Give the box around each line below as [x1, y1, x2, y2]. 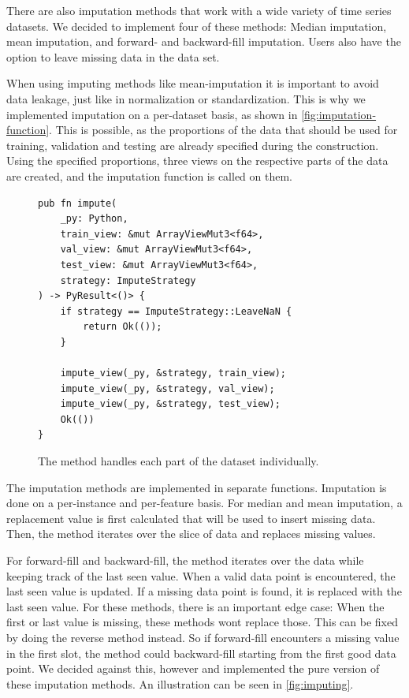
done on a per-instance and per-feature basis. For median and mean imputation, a [6, 495, 403, 511]
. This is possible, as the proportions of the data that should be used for [49, 121, 398, 138]
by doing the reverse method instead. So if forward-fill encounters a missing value [6, 629, 400, 645]
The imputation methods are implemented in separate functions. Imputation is [6, 479, 387, 495]
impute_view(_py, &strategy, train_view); [60, 368, 286, 379]
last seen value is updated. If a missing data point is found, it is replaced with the [6, 583, 402, 599]
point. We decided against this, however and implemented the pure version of [6, 660, 380, 677]
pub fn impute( [38, 197, 117, 209]
